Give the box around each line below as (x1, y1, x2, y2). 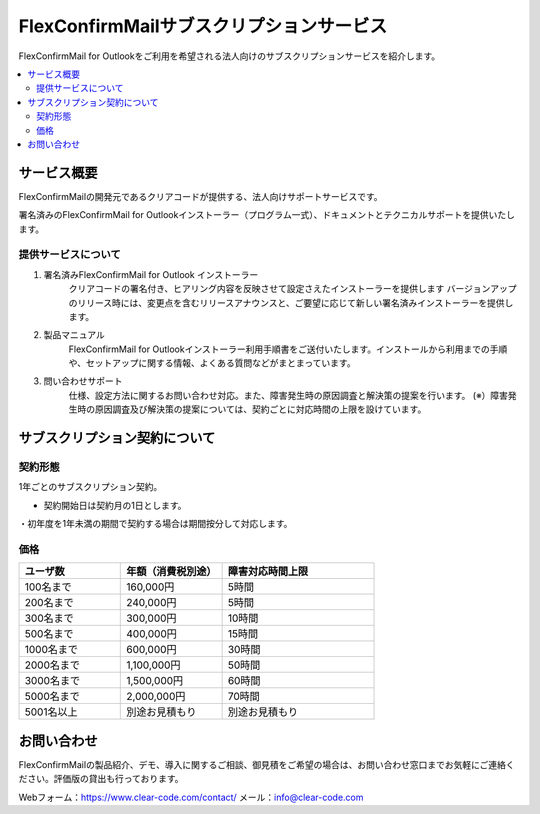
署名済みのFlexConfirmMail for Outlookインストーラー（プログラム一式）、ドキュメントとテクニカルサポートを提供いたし (18, 209, 515, 221)
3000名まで (24, 674, 80, 688)
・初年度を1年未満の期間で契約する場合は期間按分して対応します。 (18, 518, 293, 530)
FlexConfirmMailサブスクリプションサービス (18, 15, 388, 37)
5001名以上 (24, 705, 78, 719)
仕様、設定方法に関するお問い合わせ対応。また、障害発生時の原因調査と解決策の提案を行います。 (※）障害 (68, 389, 509, 401)
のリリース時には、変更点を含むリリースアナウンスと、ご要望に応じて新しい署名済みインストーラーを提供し (68, 296, 514, 309)
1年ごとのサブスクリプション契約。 (18, 481, 163, 493)
